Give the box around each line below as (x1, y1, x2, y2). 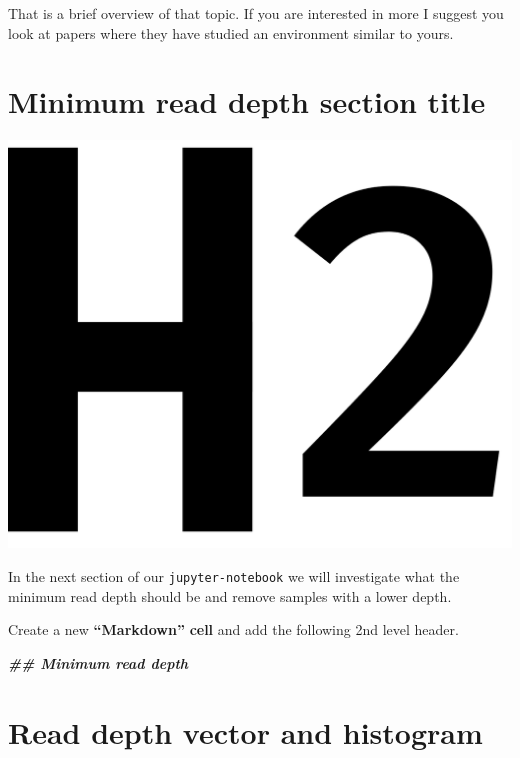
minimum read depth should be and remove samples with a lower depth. (8, 585, 452, 606)
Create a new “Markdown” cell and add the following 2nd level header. (8, 619, 459, 640)
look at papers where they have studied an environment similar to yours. (8, 22, 454, 43)
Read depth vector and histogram (8, 711, 483, 752)
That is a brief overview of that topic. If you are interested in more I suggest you (8, 3, 504, 23)
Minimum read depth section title (8, 81, 486, 122)
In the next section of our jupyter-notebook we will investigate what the (8, 565, 460, 586)
